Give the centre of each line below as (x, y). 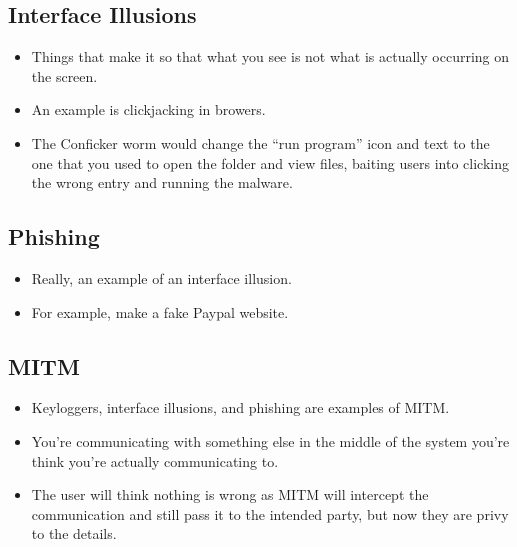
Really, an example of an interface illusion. (161, 277)
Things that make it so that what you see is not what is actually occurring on (270, 56)
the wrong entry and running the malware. (162, 182)
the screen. (64, 75)
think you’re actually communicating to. (155, 460)
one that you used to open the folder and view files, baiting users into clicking (270, 162)
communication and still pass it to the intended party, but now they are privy (270, 513)
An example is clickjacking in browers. (148, 109)
